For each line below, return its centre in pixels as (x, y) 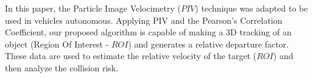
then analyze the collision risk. (62, 67)
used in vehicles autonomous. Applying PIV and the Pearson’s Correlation (144, 20)
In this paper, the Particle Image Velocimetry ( (93, 8)
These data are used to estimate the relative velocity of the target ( (131, 56)
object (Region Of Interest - (57, 44)
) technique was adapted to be (251, 8)
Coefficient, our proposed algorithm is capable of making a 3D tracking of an (148, 32)
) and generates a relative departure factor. (208, 44)
